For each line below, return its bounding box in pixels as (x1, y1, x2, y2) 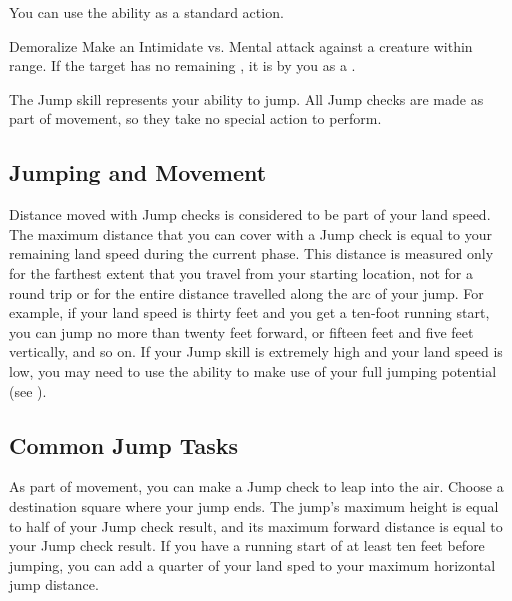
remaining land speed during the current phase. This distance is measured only (9, 243, 494, 264)
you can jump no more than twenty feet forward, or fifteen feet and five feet (9, 321, 474, 342)
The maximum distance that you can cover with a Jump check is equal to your (9, 223, 492, 244)
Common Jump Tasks (9, 429, 239, 460)
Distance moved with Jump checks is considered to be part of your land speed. (9, 204, 491, 225)
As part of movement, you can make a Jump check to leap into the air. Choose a (9, 476, 504, 497)
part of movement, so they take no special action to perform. (9, 108, 382, 129)
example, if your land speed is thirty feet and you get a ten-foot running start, (9, 302, 490, 323)
